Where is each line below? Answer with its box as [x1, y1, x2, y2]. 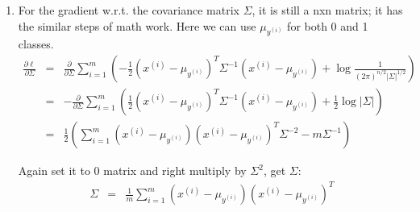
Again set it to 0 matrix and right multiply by [18, 162, 247, 179]
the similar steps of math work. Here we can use [18, 17, 256, 34]
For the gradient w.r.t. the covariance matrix [18, 2, 239, 18]
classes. [18, 35, 54, 52]
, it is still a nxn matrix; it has [252, 2, 403, 18]
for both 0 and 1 [287, 17, 368, 34]
